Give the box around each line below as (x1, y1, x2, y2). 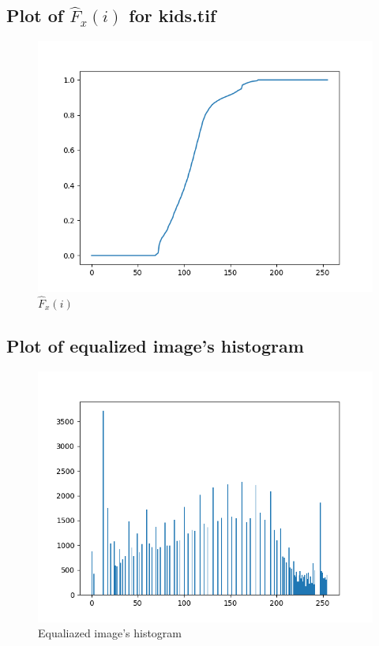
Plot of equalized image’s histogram (6, 334, 304, 357)
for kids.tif (129, 3, 216, 28)
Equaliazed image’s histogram (38, 625, 182, 641)
